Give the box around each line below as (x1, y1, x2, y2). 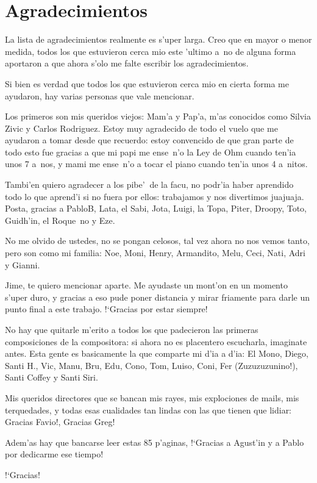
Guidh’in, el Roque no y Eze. (5, 213, 115, 226)
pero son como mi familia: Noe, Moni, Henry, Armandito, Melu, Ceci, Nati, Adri (5, 246, 305, 259)
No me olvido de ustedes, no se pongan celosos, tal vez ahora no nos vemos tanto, (5, 234, 310, 247)
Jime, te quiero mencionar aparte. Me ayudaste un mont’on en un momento (5, 279, 288, 292)
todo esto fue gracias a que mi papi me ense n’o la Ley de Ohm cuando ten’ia (5, 145, 296, 158)
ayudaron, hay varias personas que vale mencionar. (5, 89, 194, 102)
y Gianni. (5, 258, 40, 271)
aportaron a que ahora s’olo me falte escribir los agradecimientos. (5, 57, 249, 70)
